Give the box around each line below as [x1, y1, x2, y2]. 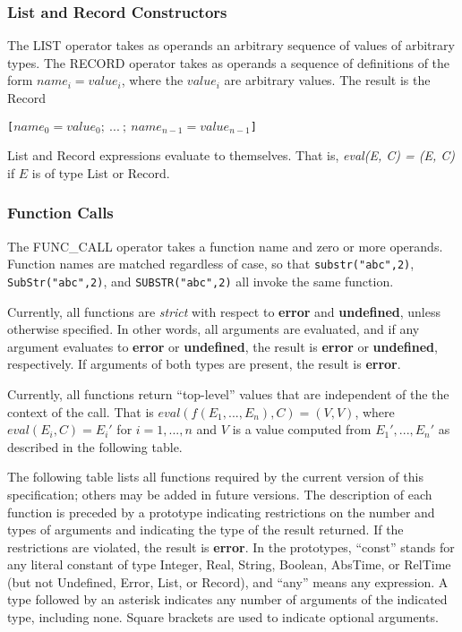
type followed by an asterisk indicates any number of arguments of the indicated [7, 590, 448, 609]
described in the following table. [7, 437, 183, 456]
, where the [121, 71, 184, 90]
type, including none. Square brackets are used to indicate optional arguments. [7, 608, 439, 627]
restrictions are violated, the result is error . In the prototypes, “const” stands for [7, 537, 455, 556]
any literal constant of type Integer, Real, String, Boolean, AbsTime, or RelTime [7, 555, 451, 574]
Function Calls [7, 201, 114, 224]
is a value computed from [232, 420, 372, 439]
